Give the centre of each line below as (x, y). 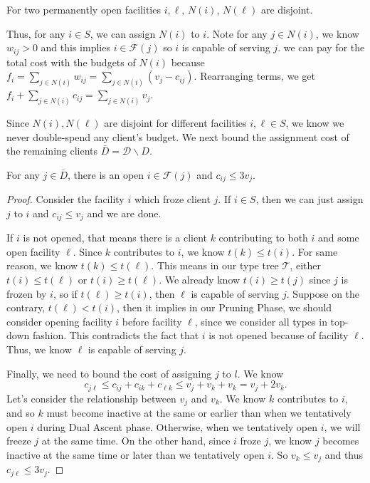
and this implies (75, 47)
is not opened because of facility (279, 335)
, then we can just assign (310, 199)
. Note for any (237, 33)
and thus (344, 454)
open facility (33, 251)
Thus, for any (36, 33)
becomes (341, 441)
